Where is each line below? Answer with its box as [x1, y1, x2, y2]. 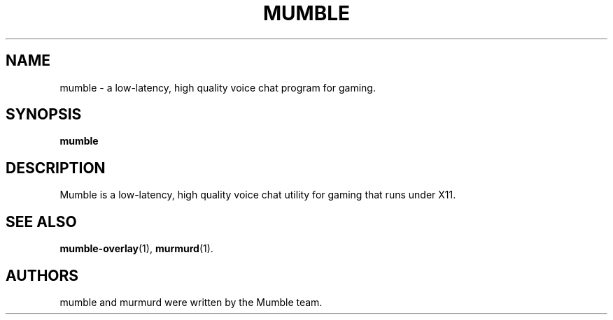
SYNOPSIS [6, 106, 82, 124]
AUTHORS [6, 266, 79, 284]
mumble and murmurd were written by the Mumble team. [59, 296, 323, 308]
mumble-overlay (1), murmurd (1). [59, 242, 213, 255]
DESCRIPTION [6, 159, 106, 177]
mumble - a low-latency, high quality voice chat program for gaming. [59, 81, 376, 94]
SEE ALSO [6, 212, 77, 231]
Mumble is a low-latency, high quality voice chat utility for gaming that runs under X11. [59, 189, 456, 201]
